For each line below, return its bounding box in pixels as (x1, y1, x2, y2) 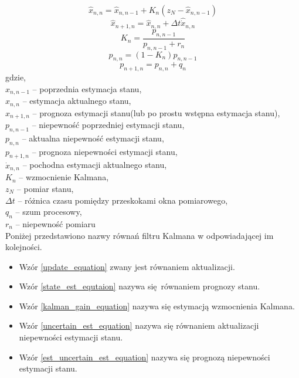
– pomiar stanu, (16, 182, 74, 194)
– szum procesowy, (15, 205, 82, 218)
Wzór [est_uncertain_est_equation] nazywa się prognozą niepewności (19, 350, 270, 363)
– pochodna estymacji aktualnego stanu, (22, 158, 167, 171)
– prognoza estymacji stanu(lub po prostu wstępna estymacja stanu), (32, 106, 280, 119)
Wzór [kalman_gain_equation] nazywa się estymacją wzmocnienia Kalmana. (19, 299, 295, 312)
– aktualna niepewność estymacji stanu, (22, 131, 164, 144)
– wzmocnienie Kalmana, (19, 171, 109, 183)
